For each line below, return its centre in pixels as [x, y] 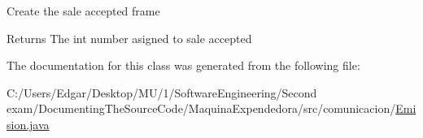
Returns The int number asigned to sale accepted [129, 38]
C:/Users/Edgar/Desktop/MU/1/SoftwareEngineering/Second [162, 92]
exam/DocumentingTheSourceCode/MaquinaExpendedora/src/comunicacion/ [201, 108]
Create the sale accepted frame [83, 11]
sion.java [28, 124]
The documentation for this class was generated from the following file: [183, 65]
